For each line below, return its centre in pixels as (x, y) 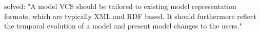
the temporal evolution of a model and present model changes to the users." (123, 26)
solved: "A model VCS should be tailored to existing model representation (120, 6)
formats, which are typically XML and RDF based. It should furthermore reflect (130, 16)
